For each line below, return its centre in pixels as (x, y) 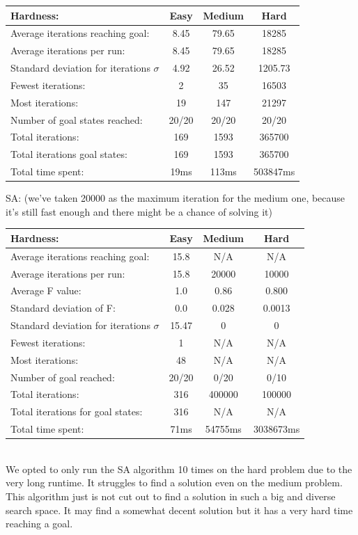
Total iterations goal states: (69, 154)
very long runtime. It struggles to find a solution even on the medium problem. (174, 482)
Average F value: (46, 290)
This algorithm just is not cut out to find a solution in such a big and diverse (171, 496)
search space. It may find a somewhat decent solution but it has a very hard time (179, 510)
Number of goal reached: (63, 377)
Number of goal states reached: (77, 119)
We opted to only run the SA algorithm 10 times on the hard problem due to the (179, 469)
